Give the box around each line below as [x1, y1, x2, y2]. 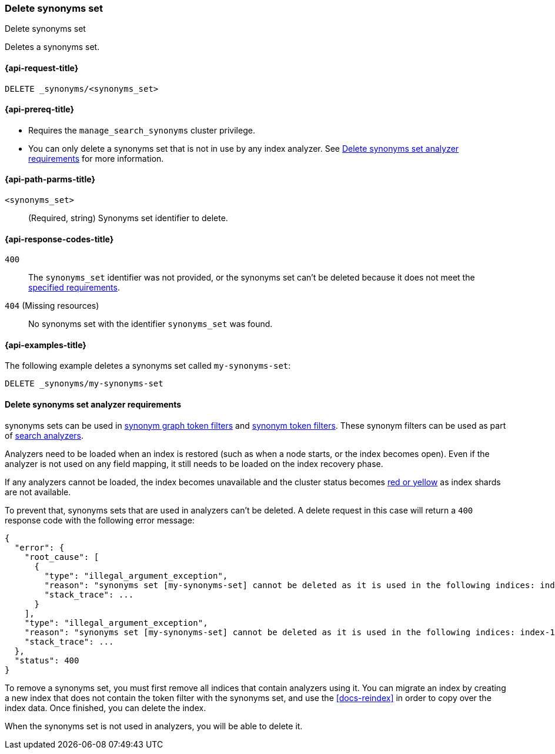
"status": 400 [14, 655, 79, 665]
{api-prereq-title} [5, 104, 75, 115]
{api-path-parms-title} [5, 174, 96, 185]
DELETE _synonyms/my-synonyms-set [5, 379, 163, 389]
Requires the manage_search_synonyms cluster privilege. [28, 125, 255, 135]
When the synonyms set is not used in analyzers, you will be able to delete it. [5, 720, 303, 731]
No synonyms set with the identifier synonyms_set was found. [28, 319, 273, 329]
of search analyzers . [5, 430, 84, 441]
